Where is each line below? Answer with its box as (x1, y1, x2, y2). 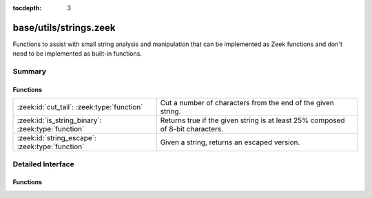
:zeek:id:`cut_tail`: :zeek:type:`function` (17, 102, 143, 112)
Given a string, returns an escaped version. (160, 137, 300, 147)
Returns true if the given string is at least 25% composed (160, 115, 345, 125)
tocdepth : (12, 4, 42, 12)
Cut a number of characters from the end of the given (160, 98, 334, 108)
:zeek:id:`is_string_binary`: (17, 115, 103, 125)
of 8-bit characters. (160, 124, 224, 134)
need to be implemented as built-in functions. (12, 49, 143, 58)
